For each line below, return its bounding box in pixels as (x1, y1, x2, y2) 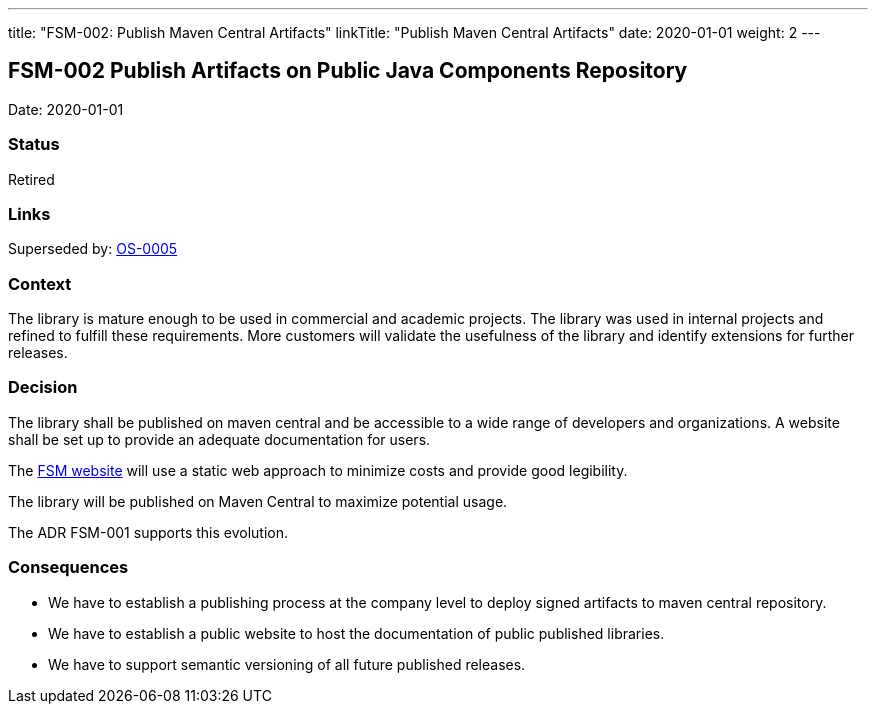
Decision (8, 377, 78, 398)
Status (8, 134, 60, 155)
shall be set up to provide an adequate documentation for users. (8, 430, 431, 448)
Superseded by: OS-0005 (8, 240, 178, 258)
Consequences (8, 557, 129, 578)
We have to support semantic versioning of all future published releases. (48, 655, 526, 673)
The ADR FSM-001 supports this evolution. (8, 523, 289, 541)
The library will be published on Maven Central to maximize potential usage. (8, 492, 508, 510)
